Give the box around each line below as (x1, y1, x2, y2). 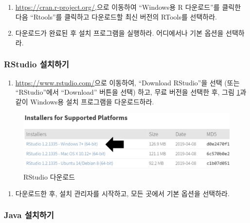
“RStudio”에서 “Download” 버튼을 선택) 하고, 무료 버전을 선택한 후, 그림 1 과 (15, 87, 247, 97)
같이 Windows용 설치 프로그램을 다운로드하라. (15, 96, 154, 106)
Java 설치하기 (4, 209, 54, 221)
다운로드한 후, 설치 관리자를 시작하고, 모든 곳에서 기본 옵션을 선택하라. (15, 188, 230, 198)
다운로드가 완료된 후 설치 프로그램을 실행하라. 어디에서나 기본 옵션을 (15, 28, 224, 38)
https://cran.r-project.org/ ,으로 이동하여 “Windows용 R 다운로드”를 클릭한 (15, 2, 241, 12)
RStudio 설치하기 (4, 58, 69, 70)
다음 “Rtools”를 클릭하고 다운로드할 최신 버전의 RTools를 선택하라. (15, 11, 217, 21)
